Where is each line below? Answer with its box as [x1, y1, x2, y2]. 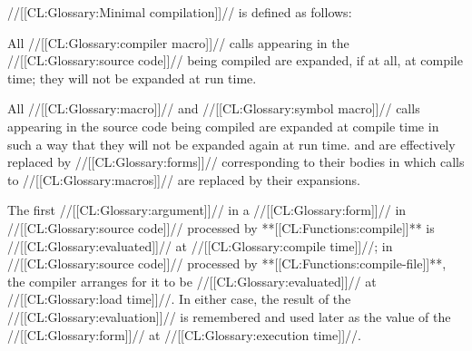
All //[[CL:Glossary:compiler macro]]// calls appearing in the [7, 33, 349, 52]
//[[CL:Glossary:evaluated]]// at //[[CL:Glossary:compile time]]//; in [7, 236, 393, 255]
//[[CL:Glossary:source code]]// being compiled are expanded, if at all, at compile [7, 51, 463, 70]
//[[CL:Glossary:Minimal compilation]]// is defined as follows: [7, 3, 352, 21]
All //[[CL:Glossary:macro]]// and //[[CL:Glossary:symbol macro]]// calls [7, 99, 420, 118]
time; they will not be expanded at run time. [7, 68, 257, 87]
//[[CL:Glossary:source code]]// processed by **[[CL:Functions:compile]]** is [7, 218, 435, 237]
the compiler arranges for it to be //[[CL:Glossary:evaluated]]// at [7, 271, 377, 290]
